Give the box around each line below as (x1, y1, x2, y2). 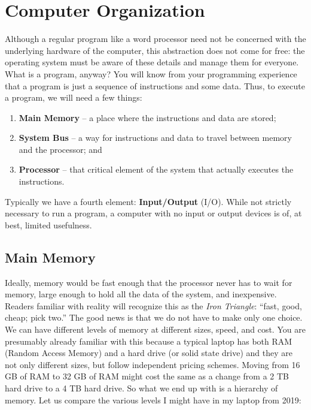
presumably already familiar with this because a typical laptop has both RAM (5, 334, 292, 347)
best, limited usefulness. (5, 218, 92, 231)
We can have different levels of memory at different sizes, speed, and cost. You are (5, 323, 306, 336)
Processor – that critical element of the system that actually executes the (19, 163, 294, 176)
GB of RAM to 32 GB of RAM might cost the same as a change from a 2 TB (5, 370, 289, 382)
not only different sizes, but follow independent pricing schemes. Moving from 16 (5, 358, 300, 370)
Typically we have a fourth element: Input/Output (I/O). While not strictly (5, 195, 292, 207)
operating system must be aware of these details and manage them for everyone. (5, 56, 299, 68)
